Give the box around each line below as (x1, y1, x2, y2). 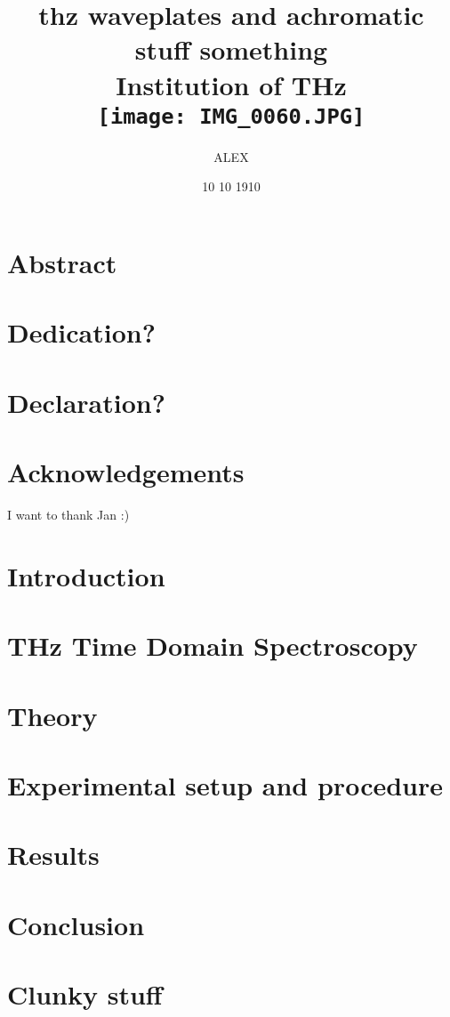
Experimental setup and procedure (7, 766, 444, 803)
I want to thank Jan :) (7, 505, 130, 524)
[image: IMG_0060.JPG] (97, 103, 366, 129)
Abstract (7, 245, 117, 280)
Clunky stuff (7, 976, 163, 1013)
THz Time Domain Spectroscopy (7, 627, 418, 664)
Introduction (7, 557, 165, 593)
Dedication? (7, 314, 156, 351)
